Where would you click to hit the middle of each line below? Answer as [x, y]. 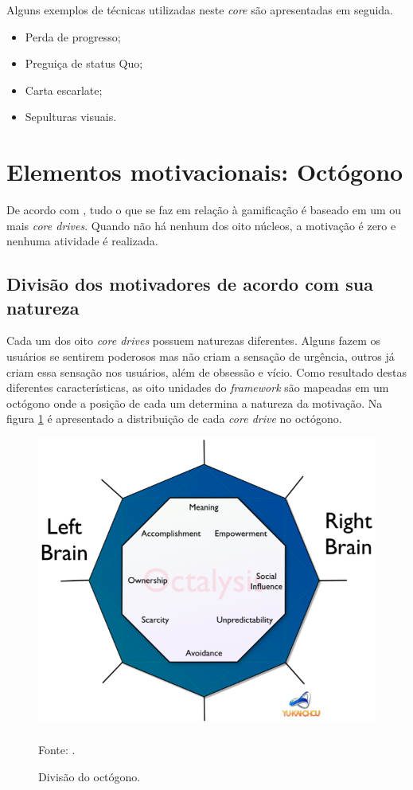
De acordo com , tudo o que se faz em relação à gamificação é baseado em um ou [204, 210]
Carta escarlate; [64, 90]
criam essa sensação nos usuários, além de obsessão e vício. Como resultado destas [207, 372]
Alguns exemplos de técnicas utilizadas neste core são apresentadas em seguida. [200, 10]
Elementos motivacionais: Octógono [205, 172]
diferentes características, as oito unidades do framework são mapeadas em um [198, 387]
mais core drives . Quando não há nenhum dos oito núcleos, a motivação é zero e [201, 225]
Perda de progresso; [73, 36]
